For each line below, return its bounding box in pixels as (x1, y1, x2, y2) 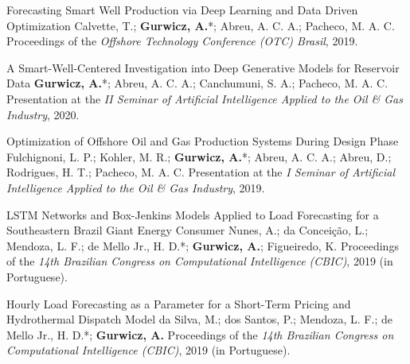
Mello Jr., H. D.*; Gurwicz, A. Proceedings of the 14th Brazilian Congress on (6, 326, 394, 343)
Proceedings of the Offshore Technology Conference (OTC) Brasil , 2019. (6, 33, 358, 49)
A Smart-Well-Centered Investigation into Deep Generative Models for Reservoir (6, 59, 400, 76)
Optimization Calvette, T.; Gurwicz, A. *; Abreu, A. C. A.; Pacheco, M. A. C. (6, 17, 395, 33)
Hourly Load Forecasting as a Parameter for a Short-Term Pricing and (6, 295, 351, 312)
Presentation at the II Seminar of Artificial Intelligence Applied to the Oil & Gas (6, 90, 403, 106)
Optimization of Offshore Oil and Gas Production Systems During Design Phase (6, 133, 399, 149)
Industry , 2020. (6, 106, 80, 122)
